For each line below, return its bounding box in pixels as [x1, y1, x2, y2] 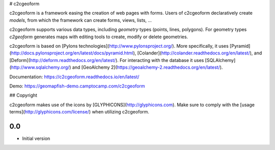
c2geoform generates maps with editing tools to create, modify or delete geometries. [9, 34, 188, 40]
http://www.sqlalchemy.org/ [11, 64, 70, 71]
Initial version [22, 135, 50, 141]
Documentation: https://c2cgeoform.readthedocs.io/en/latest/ [9, 74, 140, 80]
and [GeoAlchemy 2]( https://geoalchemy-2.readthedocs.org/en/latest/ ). [72, 64, 223, 71]
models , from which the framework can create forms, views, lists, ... [9, 17, 152, 23]
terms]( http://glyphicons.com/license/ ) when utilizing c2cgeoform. [9, 109, 150, 115]
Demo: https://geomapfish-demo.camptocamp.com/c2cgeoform [9, 83, 145, 89]
